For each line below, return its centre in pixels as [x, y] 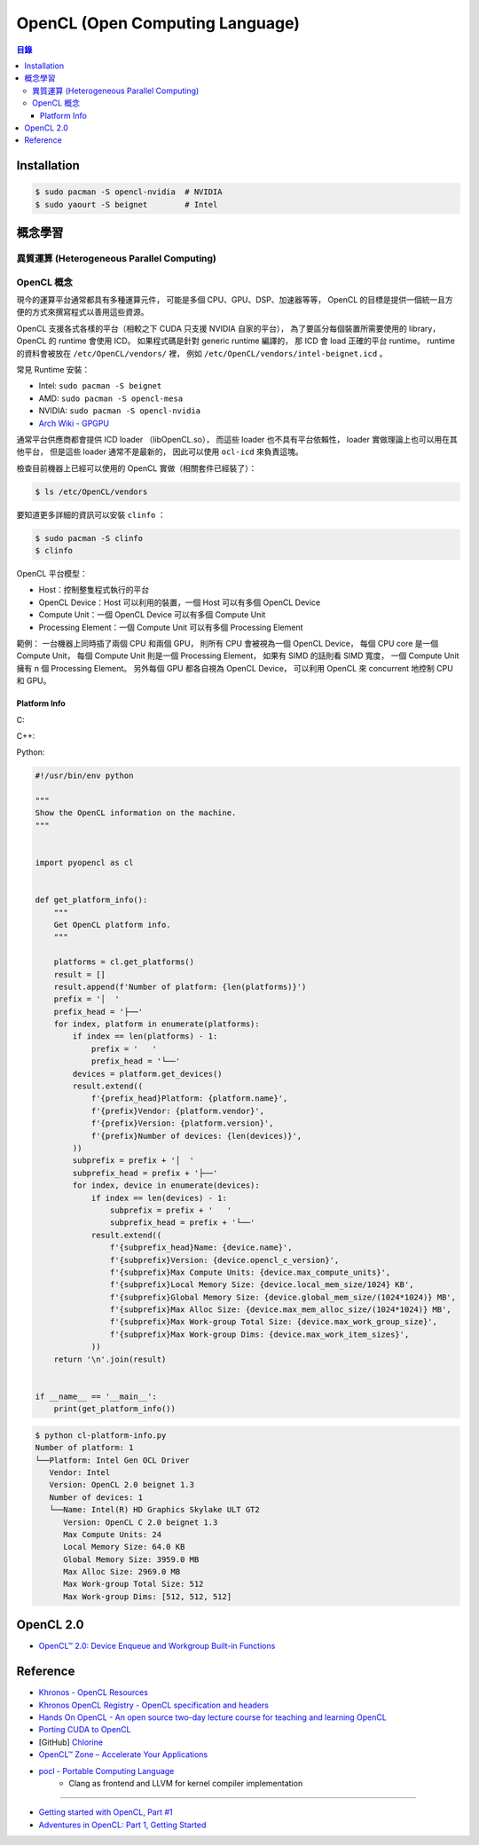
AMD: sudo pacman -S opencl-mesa [111, 398]
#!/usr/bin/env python [84, 776]
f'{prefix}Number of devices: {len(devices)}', [196, 1136]
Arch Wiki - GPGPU [74, 423]
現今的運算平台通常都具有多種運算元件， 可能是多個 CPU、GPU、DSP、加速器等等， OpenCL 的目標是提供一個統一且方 [235, 299]
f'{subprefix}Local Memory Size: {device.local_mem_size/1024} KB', [262, 1285]
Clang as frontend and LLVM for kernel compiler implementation [186, 1783]
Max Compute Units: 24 [113, 1534]
